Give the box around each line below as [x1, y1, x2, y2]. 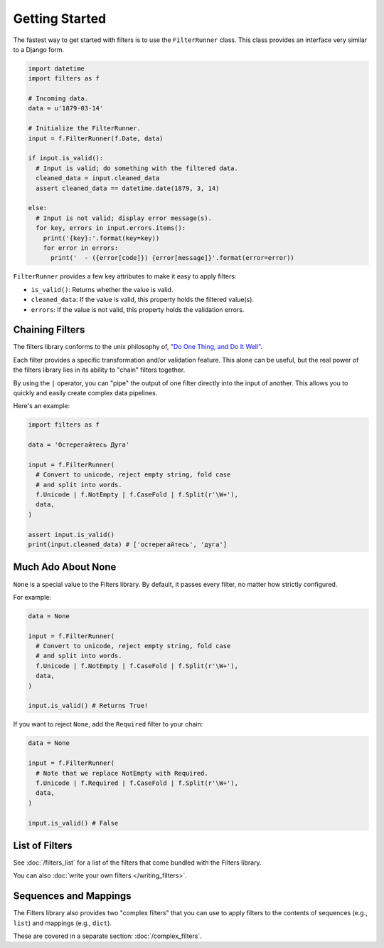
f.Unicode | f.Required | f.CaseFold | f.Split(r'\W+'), [36, 778, 238, 787]
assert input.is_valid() [28, 531, 115, 538]
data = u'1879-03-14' [28, 104, 104, 113]
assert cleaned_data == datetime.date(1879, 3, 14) [36, 184, 220, 192]
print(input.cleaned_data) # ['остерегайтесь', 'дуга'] [28, 541, 228, 548]
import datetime [28, 64, 85, 73]
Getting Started [13, 11, 107, 26]
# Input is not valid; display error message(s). [36, 214, 213, 222]
